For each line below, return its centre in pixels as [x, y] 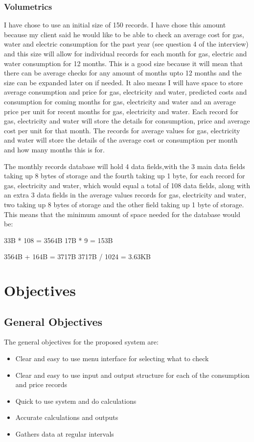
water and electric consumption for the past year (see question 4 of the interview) [126, 44]
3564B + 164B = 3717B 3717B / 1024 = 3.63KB [77, 257]
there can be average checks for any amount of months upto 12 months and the [123, 73]
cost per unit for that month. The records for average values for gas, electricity [122, 130]
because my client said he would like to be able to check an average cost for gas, [124, 34]
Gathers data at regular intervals [65, 434]
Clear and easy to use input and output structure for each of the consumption [132, 375]
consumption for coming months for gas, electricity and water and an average [120, 101]
